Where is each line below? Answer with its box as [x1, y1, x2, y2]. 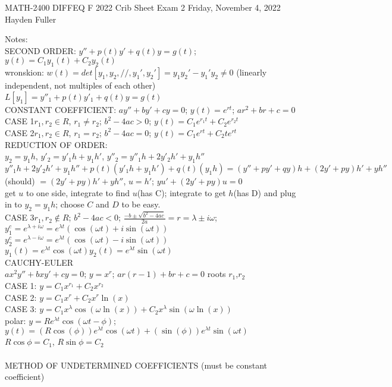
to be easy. [121, 198, 161, 210]
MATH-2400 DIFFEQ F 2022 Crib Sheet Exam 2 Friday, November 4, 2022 [5, 1, 281, 13]
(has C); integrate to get [137, 186, 226, 199]
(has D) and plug [233, 186, 296, 199]
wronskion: [5, 66, 44, 78]
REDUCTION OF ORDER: [5, 138, 108, 150]
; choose [55, 198, 84, 210]
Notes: [5, 33, 28, 45]
